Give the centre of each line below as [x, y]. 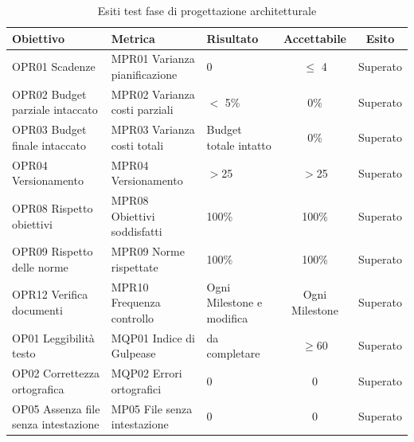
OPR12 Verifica [50, 294]
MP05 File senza [152, 408]
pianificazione [144, 74]
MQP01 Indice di [153, 337]
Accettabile [314, 38]
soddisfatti [137, 231]
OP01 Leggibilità [53, 337]
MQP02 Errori [146, 373]
